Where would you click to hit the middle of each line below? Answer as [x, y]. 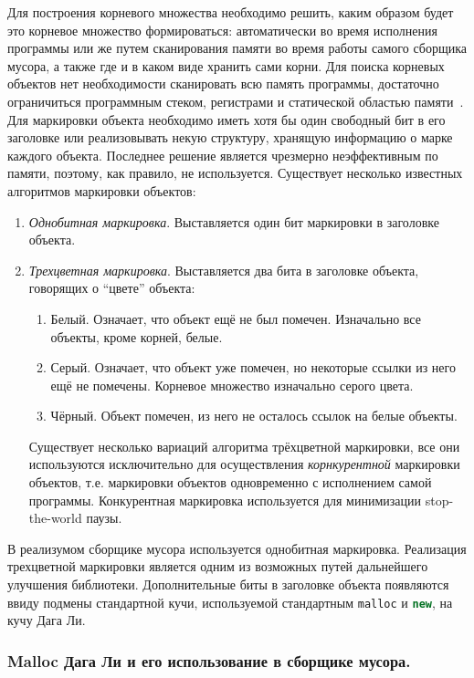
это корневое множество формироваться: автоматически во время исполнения [222, 30]
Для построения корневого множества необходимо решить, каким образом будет [231, 12]
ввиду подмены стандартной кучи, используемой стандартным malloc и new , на [230, 602]
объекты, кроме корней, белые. [137, 336]
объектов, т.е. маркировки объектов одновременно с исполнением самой [230, 482]
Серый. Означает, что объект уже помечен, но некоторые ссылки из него [253, 367]
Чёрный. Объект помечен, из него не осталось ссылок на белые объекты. [254, 416]
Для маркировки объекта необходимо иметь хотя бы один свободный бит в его [226, 119]
